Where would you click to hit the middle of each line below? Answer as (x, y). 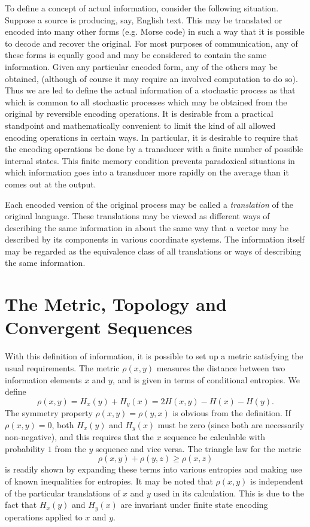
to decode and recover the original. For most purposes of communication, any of (151, 43)
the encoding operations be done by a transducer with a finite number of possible (154, 149)
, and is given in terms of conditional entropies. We (206, 379)
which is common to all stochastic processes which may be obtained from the (146, 102)
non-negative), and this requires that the (79, 437)
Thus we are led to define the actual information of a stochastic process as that (150, 90)
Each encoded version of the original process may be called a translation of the (149, 204)
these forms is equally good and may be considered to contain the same (136, 55)
